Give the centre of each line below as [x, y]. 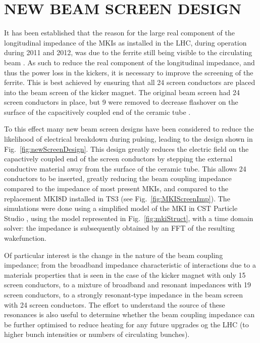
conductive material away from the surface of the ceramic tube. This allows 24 [125, 168]
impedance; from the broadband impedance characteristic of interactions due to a [130, 265]
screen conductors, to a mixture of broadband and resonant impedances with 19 [127, 285]
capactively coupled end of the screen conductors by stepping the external [118, 159]
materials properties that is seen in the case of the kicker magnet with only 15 [125, 274]
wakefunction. [25, 238]
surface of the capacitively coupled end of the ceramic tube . [97, 112]
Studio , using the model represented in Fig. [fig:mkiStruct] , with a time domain [129, 218]
